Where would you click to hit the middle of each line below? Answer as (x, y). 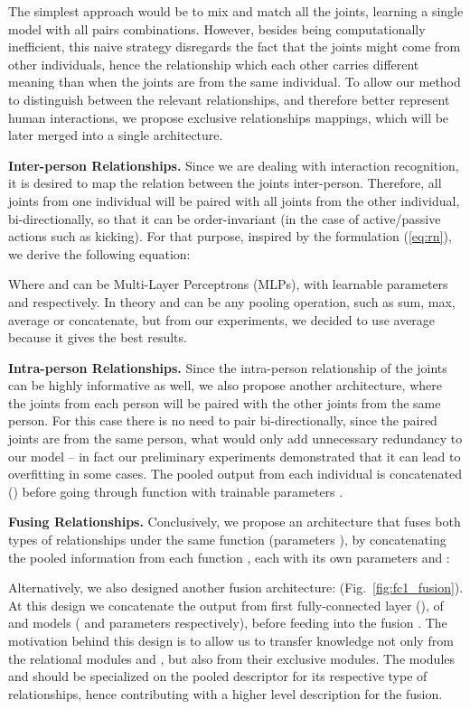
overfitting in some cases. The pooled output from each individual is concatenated (235, 474)
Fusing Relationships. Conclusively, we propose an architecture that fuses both (235, 522)
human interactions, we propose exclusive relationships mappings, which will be (229, 117)
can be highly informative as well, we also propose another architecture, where (225, 385)
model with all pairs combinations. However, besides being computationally (217, 28)
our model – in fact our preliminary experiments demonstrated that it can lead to (235, 456)
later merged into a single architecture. (116, 135)
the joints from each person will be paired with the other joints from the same (225, 402)
